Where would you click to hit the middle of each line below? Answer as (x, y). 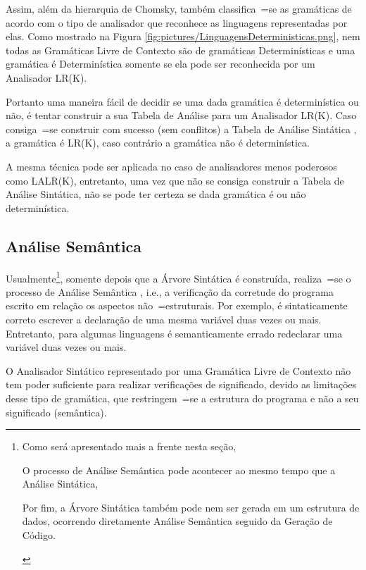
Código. (39, 535)
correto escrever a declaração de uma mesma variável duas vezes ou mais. (164, 319)
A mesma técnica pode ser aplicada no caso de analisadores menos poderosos (171, 166)
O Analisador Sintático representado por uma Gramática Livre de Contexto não (178, 370)
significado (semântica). (56, 412)
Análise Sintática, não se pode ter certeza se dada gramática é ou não (156, 194)
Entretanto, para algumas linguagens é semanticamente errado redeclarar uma (174, 333)
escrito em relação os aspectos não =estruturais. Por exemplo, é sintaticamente (177, 305)
